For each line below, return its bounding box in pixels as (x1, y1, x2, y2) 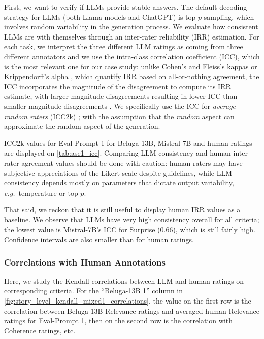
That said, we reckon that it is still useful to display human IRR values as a (4, 204, 241, 215)
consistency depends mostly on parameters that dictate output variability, (4, 177, 234, 188)
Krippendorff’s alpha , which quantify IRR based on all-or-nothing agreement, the (4, 71, 259, 82)
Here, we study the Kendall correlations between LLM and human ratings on (4, 275, 244, 286)
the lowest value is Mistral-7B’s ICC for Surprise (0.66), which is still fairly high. (4, 224, 255, 235)
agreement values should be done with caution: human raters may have (21, 157, 243, 168)
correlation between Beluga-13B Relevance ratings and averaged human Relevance (4, 305, 260, 316)
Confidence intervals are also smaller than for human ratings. (4, 234, 194, 245)
